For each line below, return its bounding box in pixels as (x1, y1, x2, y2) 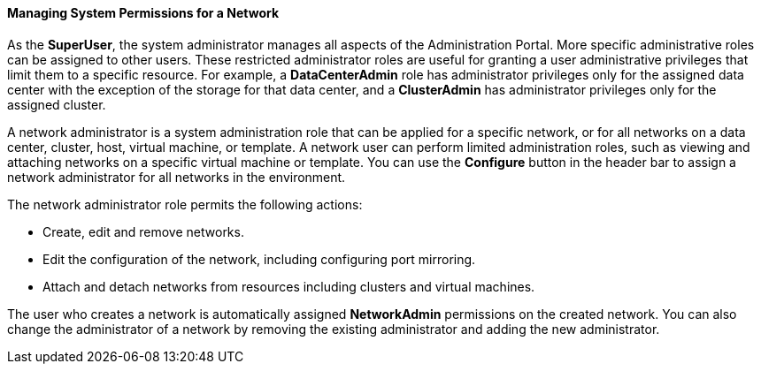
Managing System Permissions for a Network (7, 5, 280, 20)
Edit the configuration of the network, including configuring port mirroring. (42, 251, 476, 267)
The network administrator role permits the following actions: (7, 196, 363, 212)
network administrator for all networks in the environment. (7, 169, 346, 185)
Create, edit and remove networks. (42, 223, 244, 239)
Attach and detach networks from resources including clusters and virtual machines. (42, 278, 535, 294)
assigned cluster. (7, 96, 106, 112)
